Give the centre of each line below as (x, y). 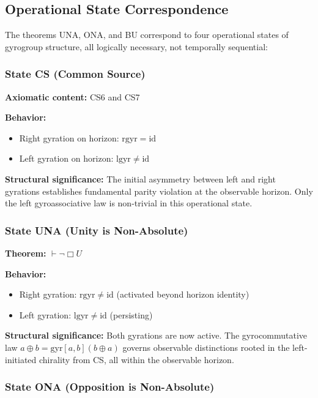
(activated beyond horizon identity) (183, 294)
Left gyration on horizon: (66, 158)
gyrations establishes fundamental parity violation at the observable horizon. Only (159, 191)
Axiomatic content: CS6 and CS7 (72, 96)
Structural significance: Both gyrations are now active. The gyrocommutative (156, 335)
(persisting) (131, 314)
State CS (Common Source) (75, 74)
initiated (21, 359)
